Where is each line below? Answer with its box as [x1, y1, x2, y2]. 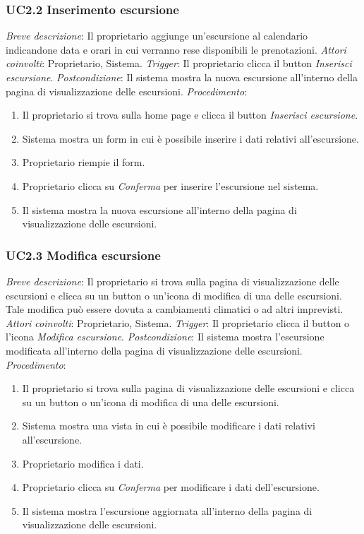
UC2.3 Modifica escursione [6, 246, 161, 263]
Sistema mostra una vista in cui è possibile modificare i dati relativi [22, 418, 315, 433]
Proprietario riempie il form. [22, 155, 145, 170]
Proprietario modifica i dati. [22, 456, 144, 470]
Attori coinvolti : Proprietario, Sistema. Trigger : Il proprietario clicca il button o [6, 315, 350, 330]
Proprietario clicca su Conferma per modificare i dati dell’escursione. [22, 480, 320, 494]
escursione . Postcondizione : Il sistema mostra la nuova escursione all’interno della [6, 70, 358, 84]
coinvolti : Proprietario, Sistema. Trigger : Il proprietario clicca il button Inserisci [6, 56, 352, 71]
